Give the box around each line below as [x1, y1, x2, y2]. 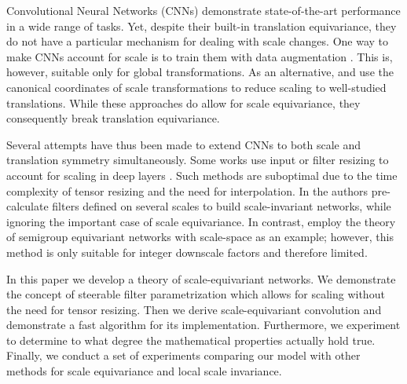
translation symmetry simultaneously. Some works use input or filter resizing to [6, 152, 389, 168]
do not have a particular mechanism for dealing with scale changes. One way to [6, 33, 389, 49]
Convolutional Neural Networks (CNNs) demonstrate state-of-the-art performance [6, 2, 401, 18]
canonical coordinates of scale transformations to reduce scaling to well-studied [6, 79, 387, 95]
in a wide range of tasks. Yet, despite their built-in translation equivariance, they [6, 17, 397, 34]
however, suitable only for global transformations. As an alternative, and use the [6, 64, 394, 80]
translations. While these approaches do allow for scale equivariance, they [6, 94, 361, 111]
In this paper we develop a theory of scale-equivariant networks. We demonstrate [6, 270, 396, 287]
